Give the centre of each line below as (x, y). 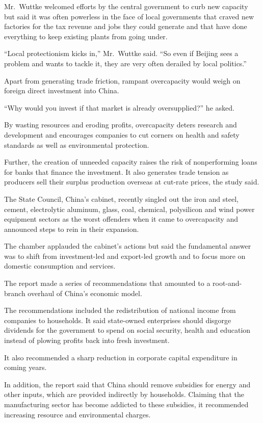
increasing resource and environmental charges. (77, 414)
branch (15, 293)
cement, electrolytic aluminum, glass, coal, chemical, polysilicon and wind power (129, 209)
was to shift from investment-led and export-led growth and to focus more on (125, 256)
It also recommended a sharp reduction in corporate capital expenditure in (121, 357)
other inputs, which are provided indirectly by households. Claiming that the (124, 394)
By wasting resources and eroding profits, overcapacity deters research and (121, 125)
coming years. (25, 367)
